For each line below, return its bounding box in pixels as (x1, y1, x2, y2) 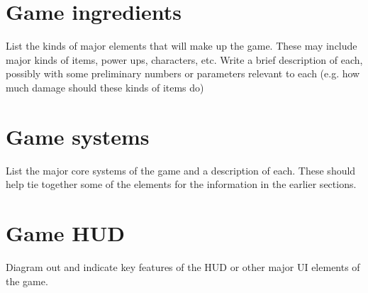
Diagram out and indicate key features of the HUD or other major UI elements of (6, 259, 360, 274)
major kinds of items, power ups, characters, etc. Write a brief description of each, (6, 52, 363, 67)
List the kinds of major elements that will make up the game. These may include (6, 38, 357, 53)
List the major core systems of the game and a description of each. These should (6, 162, 356, 177)
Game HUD (6, 219, 125, 247)
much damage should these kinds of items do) (6, 79, 204, 94)
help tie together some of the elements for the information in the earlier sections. (6, 177, 357, 192)
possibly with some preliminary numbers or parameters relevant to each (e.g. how (6, 66, 360, 81)
